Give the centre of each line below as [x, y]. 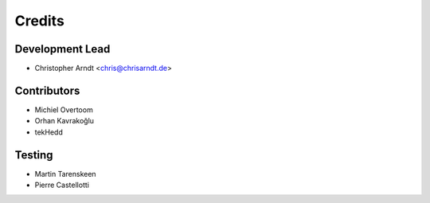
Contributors [47, 90]
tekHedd [49, 132]
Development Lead [63, 49]
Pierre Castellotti [62, 185]
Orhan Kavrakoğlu [64, 121]
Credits [40, 21]
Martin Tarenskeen [65, 174]
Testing [34, 155]
